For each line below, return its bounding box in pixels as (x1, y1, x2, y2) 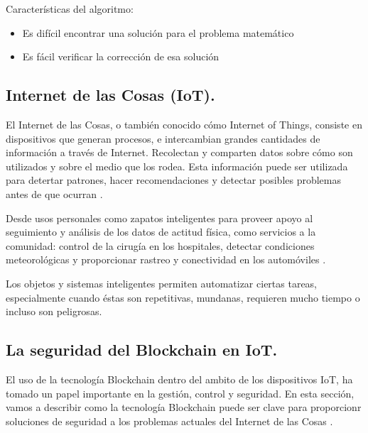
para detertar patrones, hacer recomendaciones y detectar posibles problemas (6, 172, 342, 187)
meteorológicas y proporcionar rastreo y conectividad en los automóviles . (6, 252, 326, 267)
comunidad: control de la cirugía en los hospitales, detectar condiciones (6, 238, 315, 253)
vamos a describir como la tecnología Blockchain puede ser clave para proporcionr (6, 400, 362, 415)
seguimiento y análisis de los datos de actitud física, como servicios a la (6, 224, 316, 239)
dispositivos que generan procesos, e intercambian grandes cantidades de (6, 131, 320, 146)
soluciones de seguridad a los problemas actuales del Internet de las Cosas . (6, 413, 333, 428)
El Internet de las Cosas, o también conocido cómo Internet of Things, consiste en (6, 116, 362, 131)
